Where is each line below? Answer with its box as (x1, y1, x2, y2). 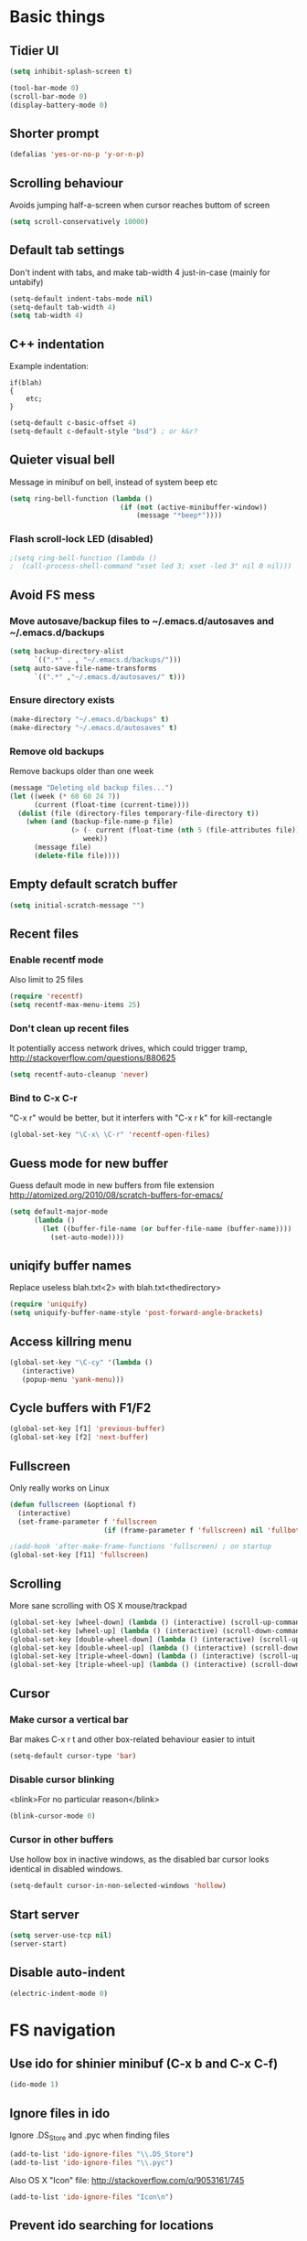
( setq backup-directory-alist (9, 647, 125, 656)
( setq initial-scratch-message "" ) (9, 900, 145, 910)
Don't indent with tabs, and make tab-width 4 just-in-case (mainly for (9, 267, 270, 278)
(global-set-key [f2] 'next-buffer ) (9, 1433, 149, 1442)
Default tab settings (9, 242, 125, 258)
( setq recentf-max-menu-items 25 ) (9, 1001, 142, 1010)
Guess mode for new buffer (9, 1155, 169, 1171)
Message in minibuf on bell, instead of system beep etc (9, 476, 218, 487)
